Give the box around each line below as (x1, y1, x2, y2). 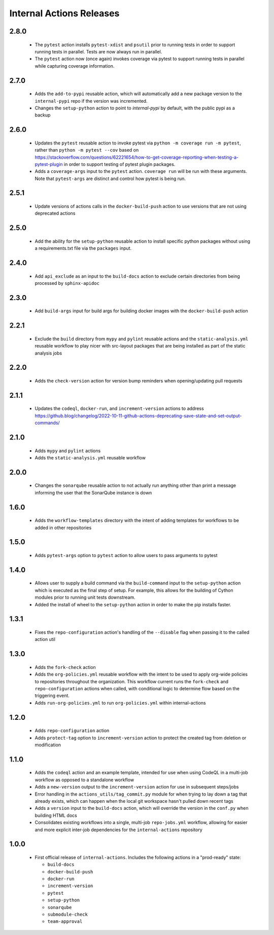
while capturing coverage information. (35, 63, 115, 69)
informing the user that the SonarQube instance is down (35, 489, 152, 495)
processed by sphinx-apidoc (35, 280, 100, 286)
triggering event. (35, 692, 70, 699)
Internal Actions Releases (9, 8, 120, 19)
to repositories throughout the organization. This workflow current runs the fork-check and (35, 678, 228, 684)
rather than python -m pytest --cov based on (35, 147, 139, 153)
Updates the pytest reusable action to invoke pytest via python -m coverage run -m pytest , (35, 140, 241, 146)
